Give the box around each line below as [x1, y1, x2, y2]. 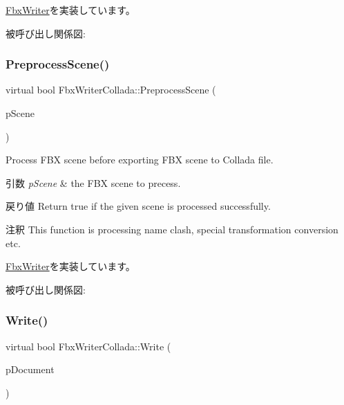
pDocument [6, 362, 55, 377]
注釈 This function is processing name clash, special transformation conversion [6, 222, 338, 236]
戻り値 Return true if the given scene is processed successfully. [6, 199, 271, 213]
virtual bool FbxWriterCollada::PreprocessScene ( [6, 82, 216, 97]
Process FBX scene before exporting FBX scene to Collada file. [6, 152, 274, 167]
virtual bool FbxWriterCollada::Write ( [6, 339, 171, 353]
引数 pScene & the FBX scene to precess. [6, 175, 181, 190]
